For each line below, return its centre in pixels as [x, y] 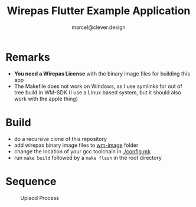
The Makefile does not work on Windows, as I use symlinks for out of [98, 86]
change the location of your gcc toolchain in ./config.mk [82, 151]
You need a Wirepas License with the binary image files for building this [102, 73]
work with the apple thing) [46, 98]
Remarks [28, 57]
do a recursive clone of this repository [61, 139]
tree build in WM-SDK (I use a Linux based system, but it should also [97, 92]
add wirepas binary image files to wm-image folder [76, 145]
